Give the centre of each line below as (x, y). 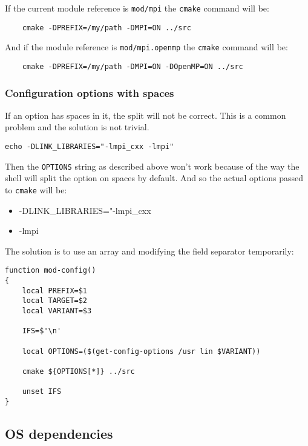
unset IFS (42, 392)
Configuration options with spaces (90, 92)
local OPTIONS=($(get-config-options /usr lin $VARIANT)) (141, 351)
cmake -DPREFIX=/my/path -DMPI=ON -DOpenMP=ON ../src (133, 66)
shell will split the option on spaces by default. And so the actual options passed (154, 178)
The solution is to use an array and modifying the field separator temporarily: (149, 251)
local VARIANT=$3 (57, 311)
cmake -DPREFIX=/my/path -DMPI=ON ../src (106, 28)
